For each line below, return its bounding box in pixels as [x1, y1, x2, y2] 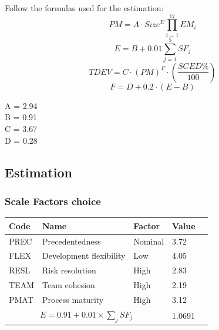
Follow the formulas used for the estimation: [5, 2, 164, 14]
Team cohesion [42, 279, 95, 291]
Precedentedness [42, 235, 101, 247]
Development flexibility [42, 249, 126, 262]
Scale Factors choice [5, 193, 101, 208]
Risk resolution [42, 264, 96, 276]
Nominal [133, 235, 164, 247]
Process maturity [42, 293, 104, 305]
